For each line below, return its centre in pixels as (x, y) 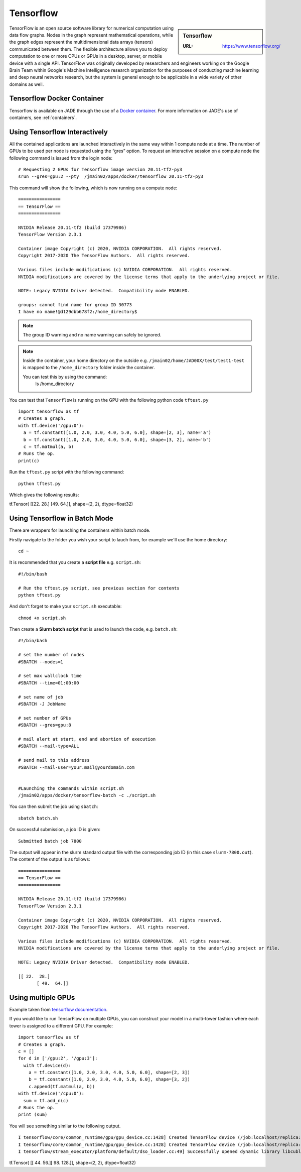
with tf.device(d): (47, 1065)
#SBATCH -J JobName (42, 704)
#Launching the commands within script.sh (71, 788)
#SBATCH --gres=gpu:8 (45, 725)
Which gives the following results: (44, 495)
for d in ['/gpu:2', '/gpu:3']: (58, 1059)
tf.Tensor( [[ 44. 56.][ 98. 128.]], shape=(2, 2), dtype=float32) (72, 1163)
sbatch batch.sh (38, 818)
